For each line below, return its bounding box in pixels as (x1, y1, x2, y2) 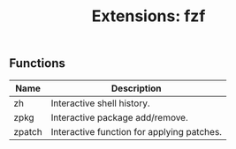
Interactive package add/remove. (50, 111, 188, 123)
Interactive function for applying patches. (50, 125, 223, 138)
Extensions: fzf (91, 6, 206, 26)
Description (110, 82, 162, 94)
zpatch (13, 125, 42, 138)
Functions (9, 56, 66, 71)
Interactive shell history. (50, 97, 150, 109)
